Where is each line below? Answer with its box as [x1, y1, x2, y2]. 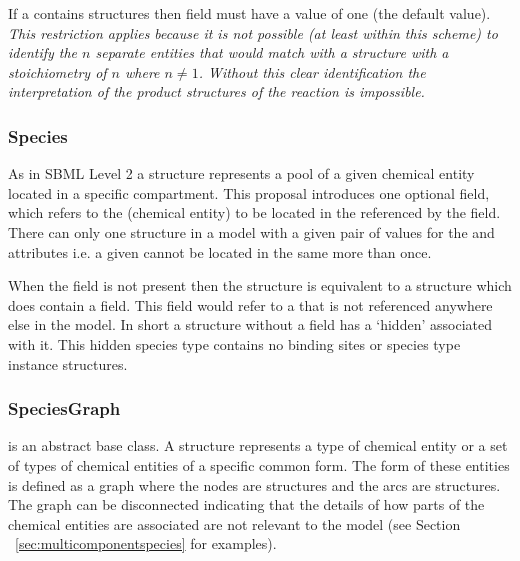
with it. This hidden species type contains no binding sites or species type [8, 333, 461, 354]
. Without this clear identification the [198, 61, 426, 82]
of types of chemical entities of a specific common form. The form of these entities [8, 454, 510, 475]
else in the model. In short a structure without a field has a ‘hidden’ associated [8, 314, 492, 335]
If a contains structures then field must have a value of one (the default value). [8, 3, 491, 23]
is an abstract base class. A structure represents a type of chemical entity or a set [8, 435, 508, 456]
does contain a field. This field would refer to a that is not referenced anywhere [8, 294, 493, 315]
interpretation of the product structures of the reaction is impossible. [8, 81, 425, 102]
